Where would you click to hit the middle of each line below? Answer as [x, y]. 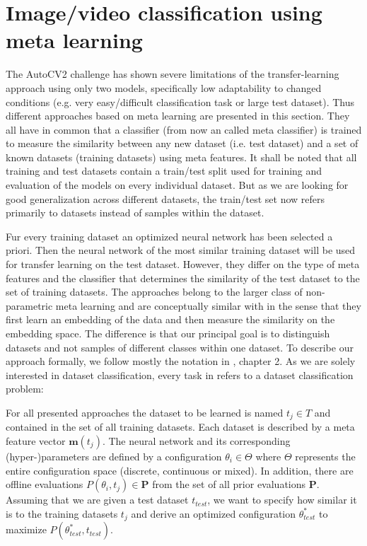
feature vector [36, 441]
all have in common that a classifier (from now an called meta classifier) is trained [184, 129]
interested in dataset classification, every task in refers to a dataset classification [180, 374]
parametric [29, 305]
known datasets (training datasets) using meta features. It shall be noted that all [181, 157]
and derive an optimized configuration [214, 513]
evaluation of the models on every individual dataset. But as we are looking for [177, 185]
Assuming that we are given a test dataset [97, 500]
